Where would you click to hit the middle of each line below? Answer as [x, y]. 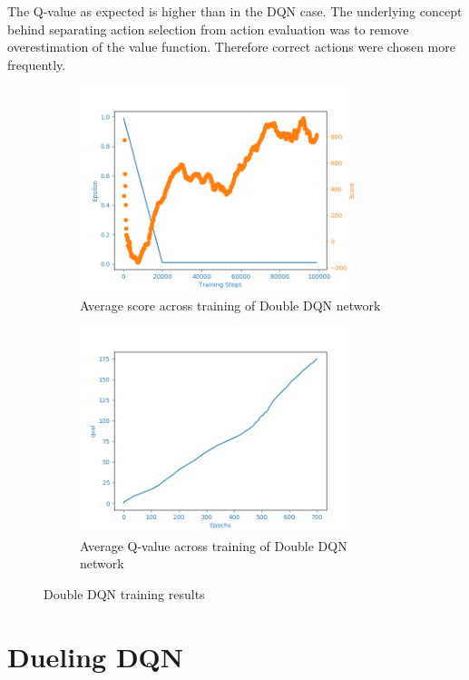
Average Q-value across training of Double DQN [214, 545]
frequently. [37, 64]
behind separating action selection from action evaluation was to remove [208, 29]
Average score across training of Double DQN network [230, 305]
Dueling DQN [96, 656]
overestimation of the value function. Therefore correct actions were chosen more [231, 47]
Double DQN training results [124, 593]
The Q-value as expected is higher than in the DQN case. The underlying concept [235, 11]
